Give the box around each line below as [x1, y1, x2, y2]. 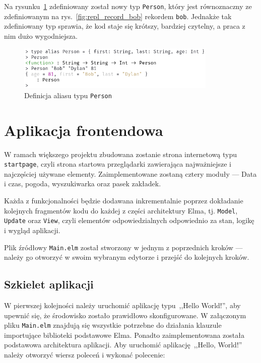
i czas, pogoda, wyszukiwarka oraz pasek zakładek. [4, 178, 161, 189]
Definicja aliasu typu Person [24, 90, 112, 100]
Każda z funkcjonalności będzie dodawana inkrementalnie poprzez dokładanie [4, 195, 243, 206]
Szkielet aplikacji [4, 276, 94, 292]
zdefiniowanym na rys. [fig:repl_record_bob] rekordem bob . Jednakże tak [4, 11, 232, 21]
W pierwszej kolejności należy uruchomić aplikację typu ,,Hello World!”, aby [4, 300, 241, 311]
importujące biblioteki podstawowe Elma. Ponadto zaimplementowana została [4, 329, 245, 340]
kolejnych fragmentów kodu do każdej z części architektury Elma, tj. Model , [4, 205, 238, 215]
